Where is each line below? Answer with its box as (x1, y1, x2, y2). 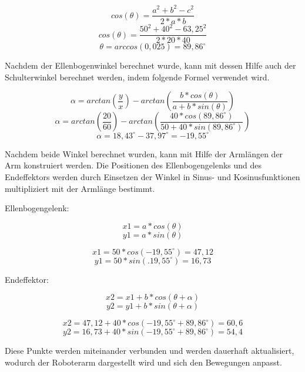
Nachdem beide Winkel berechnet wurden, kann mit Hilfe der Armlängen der (5, 147, 283, 160)
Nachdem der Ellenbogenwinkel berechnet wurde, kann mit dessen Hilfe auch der (5, 59, 296, 72)
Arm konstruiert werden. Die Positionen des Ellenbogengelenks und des (5, 159, 262, 171)
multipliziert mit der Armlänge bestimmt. (5, 182, 155, 194)
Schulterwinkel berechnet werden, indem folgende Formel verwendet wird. (5, 70, 270, 83)
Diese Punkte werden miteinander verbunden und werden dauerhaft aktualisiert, (5, 344, 294, 357)
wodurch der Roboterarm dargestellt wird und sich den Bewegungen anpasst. (5, 356, 282, 368)
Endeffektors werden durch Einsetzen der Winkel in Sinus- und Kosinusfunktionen (5, 171, 300, 182)
